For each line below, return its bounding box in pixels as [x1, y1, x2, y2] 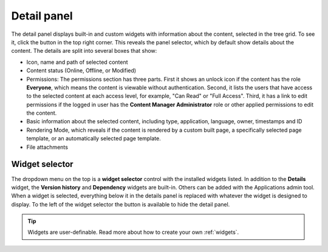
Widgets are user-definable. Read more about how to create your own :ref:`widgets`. [27, 228, 239, 236]
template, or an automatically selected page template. [26, 135, 161, 142]
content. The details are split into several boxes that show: [11, 47, 157, 55]
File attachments [26, 143, 68, 151]
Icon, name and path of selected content [26, 58, 128, 66]
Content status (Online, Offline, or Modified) [26, 67, 137, 74]
